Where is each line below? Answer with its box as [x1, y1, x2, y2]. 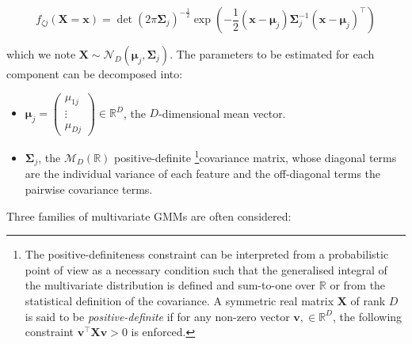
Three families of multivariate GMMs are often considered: [6, 207, 292, 224]
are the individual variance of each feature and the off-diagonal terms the [25, 165, 381, 182]
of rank [350, 293, 386, 309]
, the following [332, 308, 402, 324]
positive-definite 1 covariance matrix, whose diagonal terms [114, 147, 397, 165]
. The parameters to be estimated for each [170, 46, 375, 62]
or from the [330, 277, 386, 293]
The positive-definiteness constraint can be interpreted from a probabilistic [25, 246, 389, 263]
